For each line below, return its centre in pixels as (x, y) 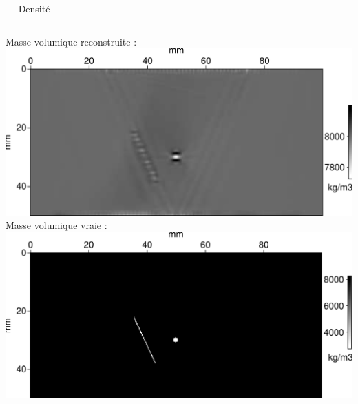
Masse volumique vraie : (56, 225)
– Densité (30, 8)
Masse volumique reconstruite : (71, 41)
